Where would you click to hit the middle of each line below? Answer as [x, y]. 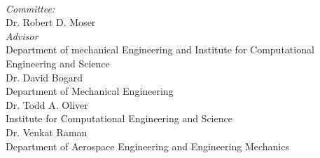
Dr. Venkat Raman [47, 132]
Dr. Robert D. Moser [51, 22]
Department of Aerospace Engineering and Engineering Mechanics [147, 146]
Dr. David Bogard [44, 77]
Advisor [22, 35]
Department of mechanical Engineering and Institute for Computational [160, 50]
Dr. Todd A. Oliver [47, 104]
